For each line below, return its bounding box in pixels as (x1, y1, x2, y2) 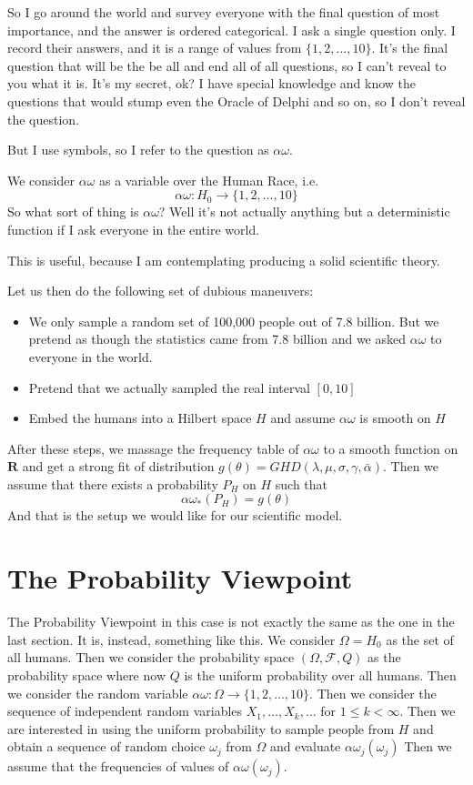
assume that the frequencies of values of (7, 757, 229, 776)
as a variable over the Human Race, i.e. (99, 170, 319, 189)
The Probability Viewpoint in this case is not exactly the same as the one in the (7, 612, 455, 631)
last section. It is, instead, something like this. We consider (7, 629, 336, 649)
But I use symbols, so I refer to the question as (7, 140, 269, 159)
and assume (270, 408, 336, 428)
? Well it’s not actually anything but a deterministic (158, 202, 450, 221)
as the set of (386, 629, 454, 649)
